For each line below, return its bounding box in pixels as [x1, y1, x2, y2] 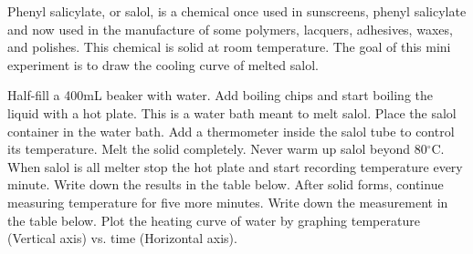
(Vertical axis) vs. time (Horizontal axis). [7, 229, 237, 248]
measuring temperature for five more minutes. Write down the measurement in [7, 192, 448, 211]
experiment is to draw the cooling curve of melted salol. [7, 55, 319, 74]
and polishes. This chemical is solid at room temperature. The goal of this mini [7, 37, 451, 56]
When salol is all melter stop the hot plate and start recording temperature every [7, 157, 463, 176]
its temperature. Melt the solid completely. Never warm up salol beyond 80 [7, 139, 427, 158]
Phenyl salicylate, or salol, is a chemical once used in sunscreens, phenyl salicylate [7, 2, 467, 20]
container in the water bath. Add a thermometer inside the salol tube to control [7, 121, 455, 140]
